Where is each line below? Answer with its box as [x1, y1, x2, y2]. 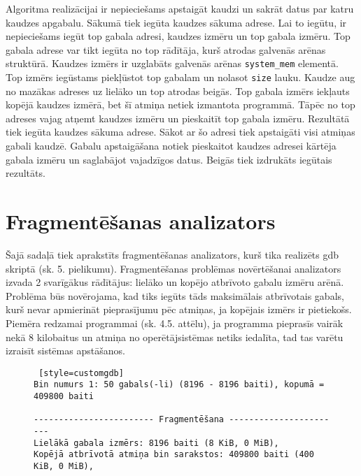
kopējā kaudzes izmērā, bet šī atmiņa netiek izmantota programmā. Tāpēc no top [6, 97, 355, 112]
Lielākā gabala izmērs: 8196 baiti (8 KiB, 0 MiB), [34, 438, 279, 448]
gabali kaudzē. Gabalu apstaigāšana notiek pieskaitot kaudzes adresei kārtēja [6, 138, 337, 153]
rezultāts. [6, 166, 45, 180]
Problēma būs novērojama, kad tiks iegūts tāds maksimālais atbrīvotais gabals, [6, 288, 344, 303]
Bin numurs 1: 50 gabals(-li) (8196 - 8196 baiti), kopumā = [34, 380, 325, 390]
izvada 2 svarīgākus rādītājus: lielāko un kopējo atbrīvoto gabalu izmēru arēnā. [6, 275, 344, 289]
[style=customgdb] [38, 368, 124, 378]
